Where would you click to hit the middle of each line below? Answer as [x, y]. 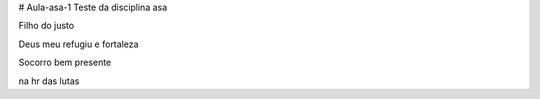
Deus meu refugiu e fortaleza [78, 44]
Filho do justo [46, 26]
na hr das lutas [49, 81]
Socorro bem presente [65, 62]
